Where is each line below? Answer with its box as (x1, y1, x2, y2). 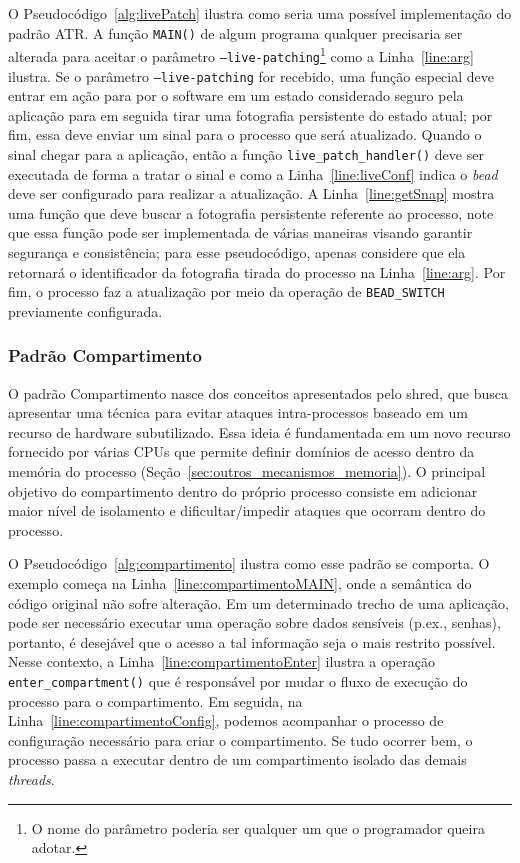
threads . (8, 769, 55, 790)
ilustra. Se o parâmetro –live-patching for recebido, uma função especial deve (8, 65, 494, 86)
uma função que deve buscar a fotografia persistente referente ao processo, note (8, 202, 494, 223)
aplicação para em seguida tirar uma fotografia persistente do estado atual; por (8, 104, 493, 125)
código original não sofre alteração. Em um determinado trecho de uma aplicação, (8, 592, 509, 613)
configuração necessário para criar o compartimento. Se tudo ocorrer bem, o (8, 729, 473, 750)
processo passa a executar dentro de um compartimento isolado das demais (8, 749, 467, 770)
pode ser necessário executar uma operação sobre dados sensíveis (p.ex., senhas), (8, 612, 501, 633)
